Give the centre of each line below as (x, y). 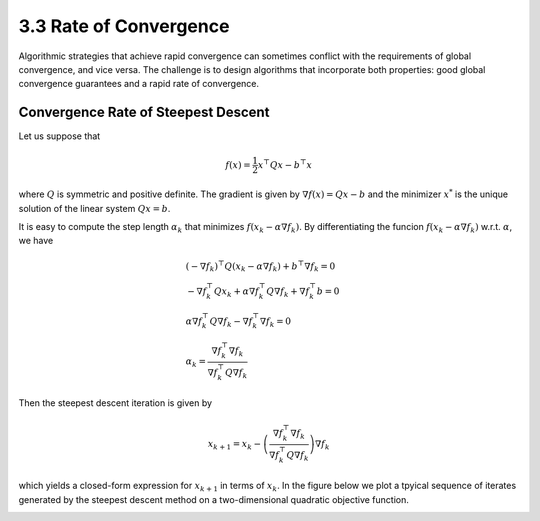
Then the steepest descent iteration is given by (115, 403)
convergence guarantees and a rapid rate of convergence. (139, 84)
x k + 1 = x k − (234, 445)
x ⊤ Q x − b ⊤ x (285, 164)
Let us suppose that (59, 136)
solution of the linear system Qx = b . (94, 208)
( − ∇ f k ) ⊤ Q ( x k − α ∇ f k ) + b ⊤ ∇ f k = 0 (260, 266)
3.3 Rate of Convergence (124, 26)
